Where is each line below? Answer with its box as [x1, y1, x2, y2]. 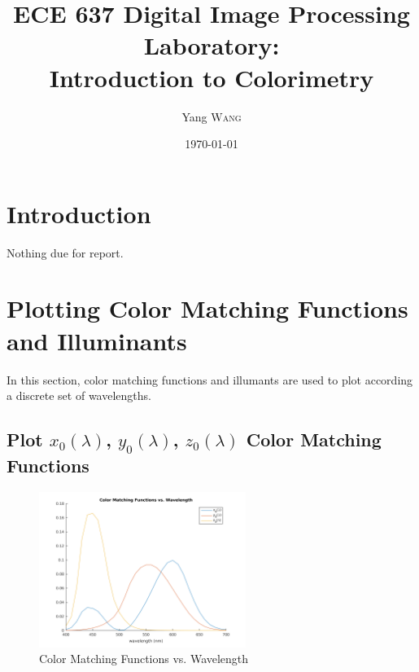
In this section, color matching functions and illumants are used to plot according [7, 371, 413, 388]
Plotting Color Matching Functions [7, 292, 408, 325]
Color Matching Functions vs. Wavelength [39, 650, 249, 667]
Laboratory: [143, 29, 280, 62]
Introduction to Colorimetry [49, 60, 374, 94]
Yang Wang [181, 108, 242, 125]
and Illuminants [7, 323, 187, 357]
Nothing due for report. [7, 244, 124, 261]
